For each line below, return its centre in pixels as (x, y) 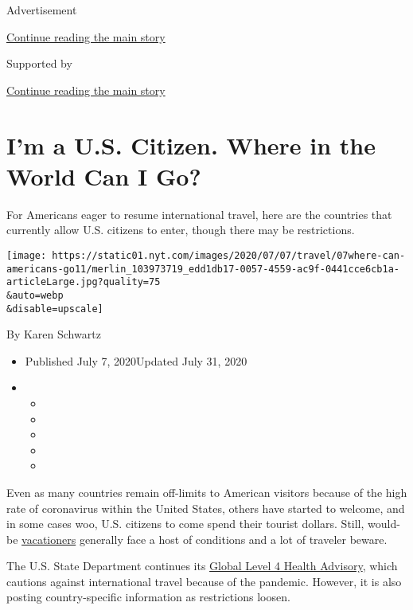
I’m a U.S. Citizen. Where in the (191, 145)
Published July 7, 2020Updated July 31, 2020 (136, 360)
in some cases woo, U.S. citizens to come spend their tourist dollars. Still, (185, 524)
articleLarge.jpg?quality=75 (84, 282)
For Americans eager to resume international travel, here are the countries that (199, 214)
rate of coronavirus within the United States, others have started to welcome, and (206, 508)
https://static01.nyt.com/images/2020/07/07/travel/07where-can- (229, 255)
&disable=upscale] (55, 309)
